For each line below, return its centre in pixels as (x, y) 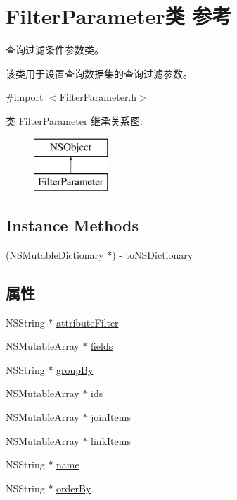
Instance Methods (72, 225)
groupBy (75, 369)
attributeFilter (88, 322)
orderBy (74, 488)
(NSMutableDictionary (55, 254)
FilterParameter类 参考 (119, 16)
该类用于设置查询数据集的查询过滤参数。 (99, 73)
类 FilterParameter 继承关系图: (74, 120)
